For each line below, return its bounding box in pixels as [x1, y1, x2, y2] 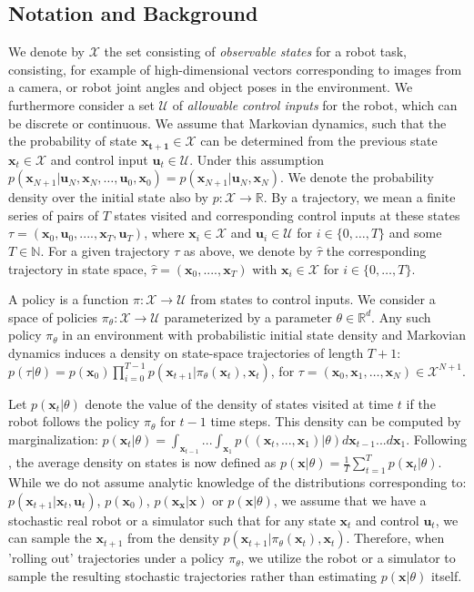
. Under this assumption [189, 149, 324, 168]
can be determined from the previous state [200, 131, 438, 150]
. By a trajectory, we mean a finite [263, 188, 456, 207]
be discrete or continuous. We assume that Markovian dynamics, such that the [8, 113, 447, 132]
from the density [126, 528, 219, 547]
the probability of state [8, 131, 137, 150]
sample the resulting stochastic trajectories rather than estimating [8, 566, 378, 585]
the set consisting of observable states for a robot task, [104, 42, 407, 61]
